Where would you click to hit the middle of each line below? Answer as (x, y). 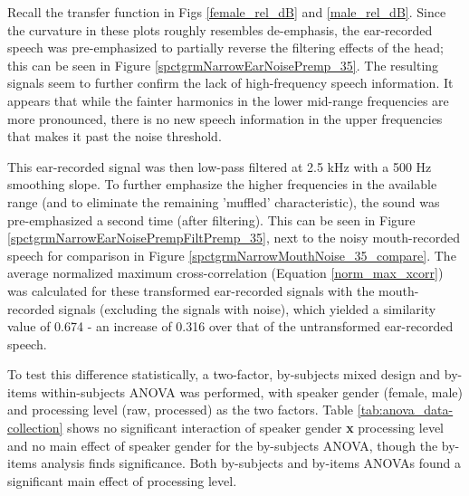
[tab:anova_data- (405, 410)
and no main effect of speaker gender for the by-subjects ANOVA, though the (223, 445)
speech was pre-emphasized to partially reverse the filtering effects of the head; (225, 48)
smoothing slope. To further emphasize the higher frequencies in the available (222, 184)
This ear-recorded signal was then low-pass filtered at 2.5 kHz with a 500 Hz (220, 166)
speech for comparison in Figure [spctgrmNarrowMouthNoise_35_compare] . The (232, 255)
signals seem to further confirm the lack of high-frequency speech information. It (230, 83)
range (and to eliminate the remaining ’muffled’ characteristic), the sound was (224, 201)
